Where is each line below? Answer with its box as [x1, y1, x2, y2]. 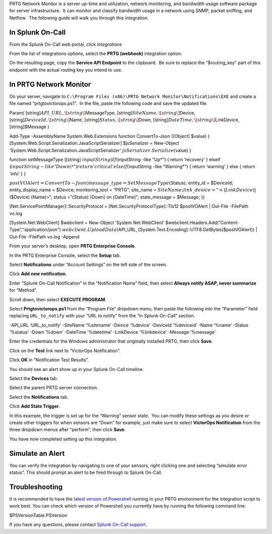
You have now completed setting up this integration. [9, 436, 118, 442]
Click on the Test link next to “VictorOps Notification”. [9, 347, 121, 353]
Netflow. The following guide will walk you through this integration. [9, 15, 149, 21]
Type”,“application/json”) [9, 227, 61, 233]
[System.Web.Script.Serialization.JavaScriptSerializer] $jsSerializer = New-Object [9, 140, 179, 146]
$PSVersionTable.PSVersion [9, 512, 67, 518]
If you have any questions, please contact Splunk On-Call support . [9, 521, 147, 527]
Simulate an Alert [9, 449, 65, 458]
